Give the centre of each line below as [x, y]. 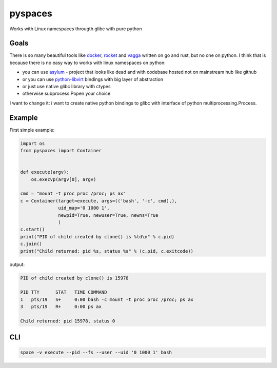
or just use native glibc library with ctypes [66, 87]
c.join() [31, 244]
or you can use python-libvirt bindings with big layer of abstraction [93, 79]
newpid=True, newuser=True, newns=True [108, 215]
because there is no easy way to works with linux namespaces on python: [88, 63]
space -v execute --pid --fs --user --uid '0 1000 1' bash [96, 353]
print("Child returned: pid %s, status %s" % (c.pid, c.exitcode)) [107, 251]
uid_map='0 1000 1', [84, 208]
